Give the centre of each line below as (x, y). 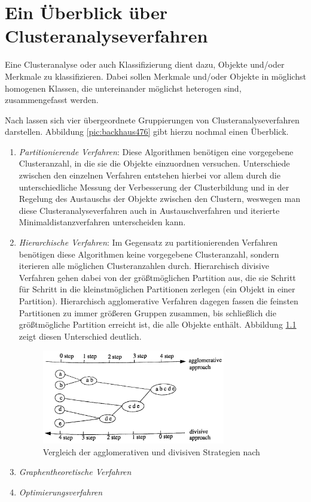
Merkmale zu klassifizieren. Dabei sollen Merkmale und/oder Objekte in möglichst (155, 76)
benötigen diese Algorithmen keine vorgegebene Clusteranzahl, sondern (149, 254)
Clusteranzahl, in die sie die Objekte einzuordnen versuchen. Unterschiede (154, 163)
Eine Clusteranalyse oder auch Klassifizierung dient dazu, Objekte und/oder (145, 64)
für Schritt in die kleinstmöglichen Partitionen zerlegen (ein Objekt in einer (157, 289)
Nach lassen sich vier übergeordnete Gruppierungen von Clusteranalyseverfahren (152, 120)
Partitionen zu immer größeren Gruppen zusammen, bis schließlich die (147, 312)
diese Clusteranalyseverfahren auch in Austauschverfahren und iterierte (149, 210)
